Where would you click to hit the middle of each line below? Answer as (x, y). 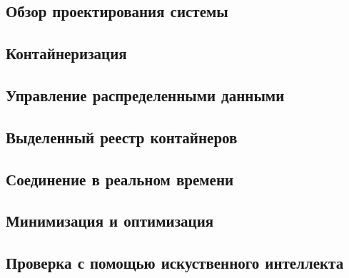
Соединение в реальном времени (120, 179)
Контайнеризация (66, 53)
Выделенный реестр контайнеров (122, 137)
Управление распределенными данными (145, 94)
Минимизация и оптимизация (110, 221)
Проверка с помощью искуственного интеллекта (175, 263)
